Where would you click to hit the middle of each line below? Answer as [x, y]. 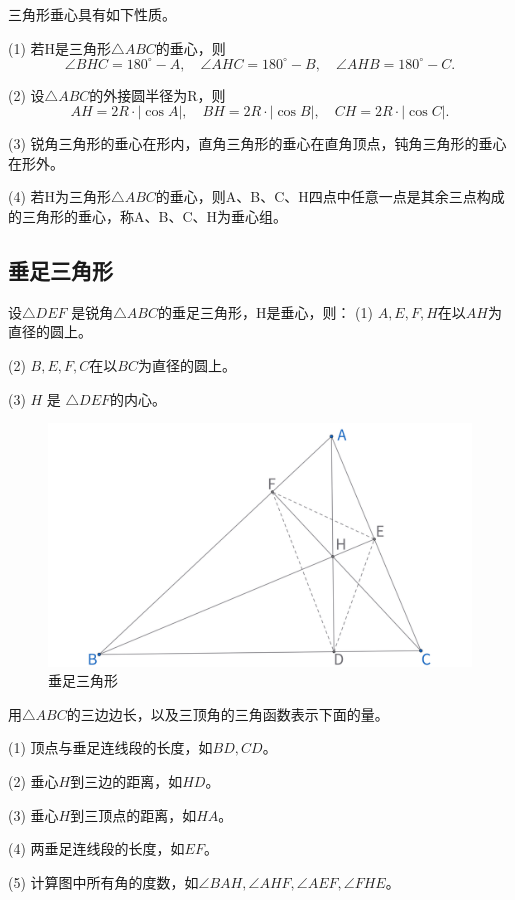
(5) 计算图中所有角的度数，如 [103, 881]
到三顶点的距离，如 [133, 814]
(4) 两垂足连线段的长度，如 [96, 848]
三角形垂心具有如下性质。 [92, 14]
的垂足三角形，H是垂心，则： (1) [265, 311]
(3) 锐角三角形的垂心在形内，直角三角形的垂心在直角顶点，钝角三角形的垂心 [257, 143]
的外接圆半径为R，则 [157, 94]
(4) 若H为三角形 [60, 196]
